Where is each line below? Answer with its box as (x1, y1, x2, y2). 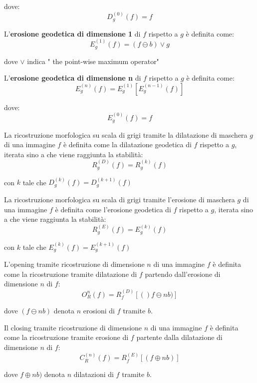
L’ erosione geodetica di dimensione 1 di (4, 28, 141, 39)
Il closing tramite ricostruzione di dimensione (4, 322, 142, 332)
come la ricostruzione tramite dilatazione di (4, 268, 137, 279)
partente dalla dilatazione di (136, 332, 223, 342)
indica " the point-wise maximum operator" (27, 56, 159, 66)
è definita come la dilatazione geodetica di (63, 139, 192, 150)
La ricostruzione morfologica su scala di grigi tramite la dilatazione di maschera (4, 129, 248, 140)
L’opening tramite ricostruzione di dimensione (4, 259, 145, 269)
